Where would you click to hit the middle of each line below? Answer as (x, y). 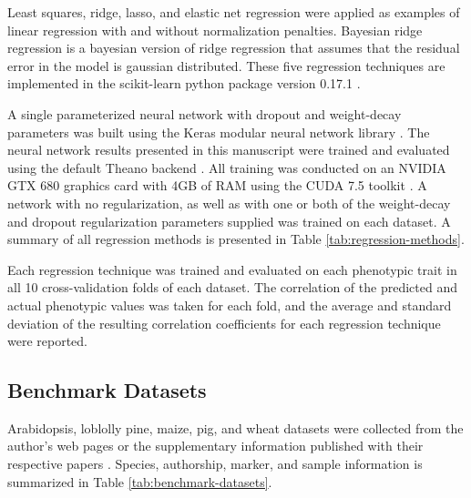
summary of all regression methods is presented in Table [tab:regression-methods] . (236, 239)
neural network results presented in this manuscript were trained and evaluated (229, 150)
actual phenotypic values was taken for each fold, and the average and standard (230, 305)
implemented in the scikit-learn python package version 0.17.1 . (184, 83)
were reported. (48, 341)
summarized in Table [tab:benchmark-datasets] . (140, 481)
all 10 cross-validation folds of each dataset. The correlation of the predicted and (232, 287)
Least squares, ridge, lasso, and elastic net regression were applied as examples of (234, 12)
